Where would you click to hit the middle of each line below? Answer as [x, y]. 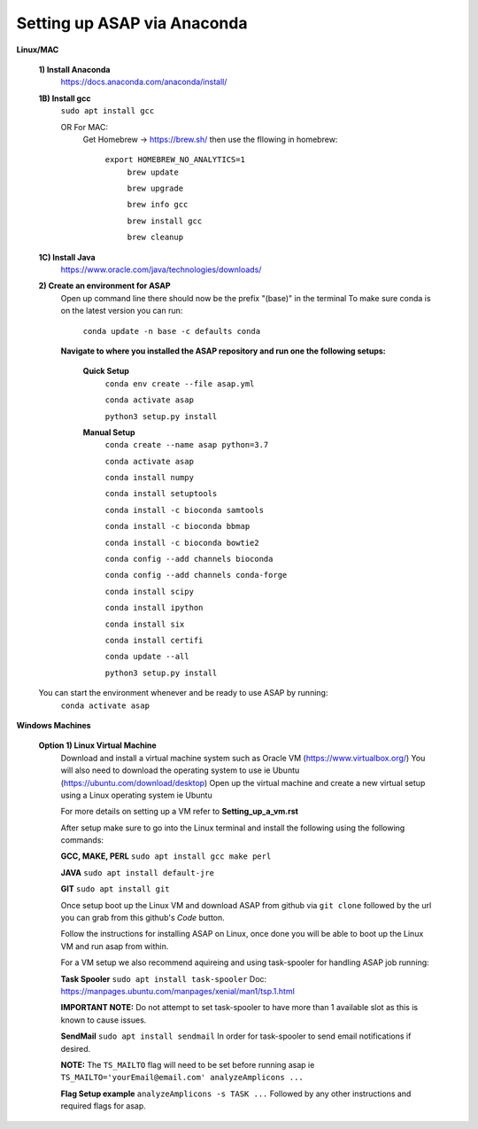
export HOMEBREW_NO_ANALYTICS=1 [175, 160]
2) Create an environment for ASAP [105, 286]
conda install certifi [154, 640]
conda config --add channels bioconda [189, 559]
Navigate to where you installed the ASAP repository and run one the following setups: [224, 351]
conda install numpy [150, 478]
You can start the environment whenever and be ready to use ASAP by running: [183, 693]
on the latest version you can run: [122, 311]
